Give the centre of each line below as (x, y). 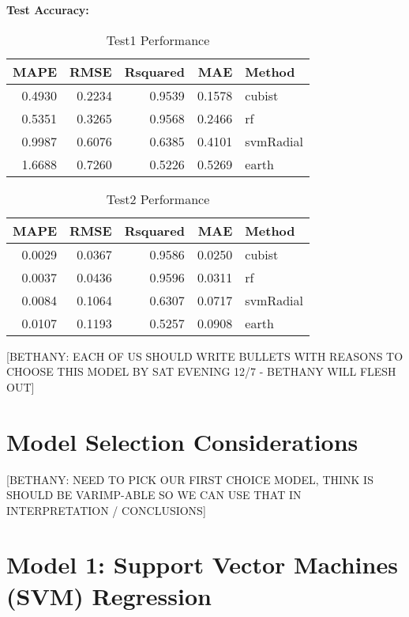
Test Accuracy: (48, 9)
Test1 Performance (158, 40)
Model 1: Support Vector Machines (202, 564)
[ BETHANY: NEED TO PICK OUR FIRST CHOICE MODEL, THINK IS (190, 479)
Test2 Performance (158, 199)
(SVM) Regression (109, 595)
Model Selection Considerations (182, 441)
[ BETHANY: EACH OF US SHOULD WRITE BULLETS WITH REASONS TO (205, 356)
